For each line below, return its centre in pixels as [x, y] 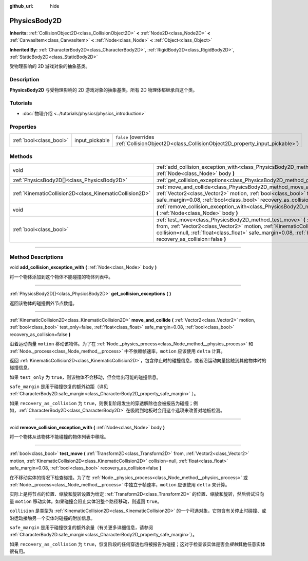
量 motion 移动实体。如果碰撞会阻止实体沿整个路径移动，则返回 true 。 [86, 501]
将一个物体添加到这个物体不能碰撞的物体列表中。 [61, 277]
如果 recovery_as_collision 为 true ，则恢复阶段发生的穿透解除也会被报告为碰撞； [101, 403]
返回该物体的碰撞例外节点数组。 [43, 303]
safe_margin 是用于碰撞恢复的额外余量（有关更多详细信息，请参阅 [81, 527]
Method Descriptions [36, 257]
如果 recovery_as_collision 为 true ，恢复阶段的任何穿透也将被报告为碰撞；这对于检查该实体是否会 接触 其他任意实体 [137, 544]
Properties [23, 127]
